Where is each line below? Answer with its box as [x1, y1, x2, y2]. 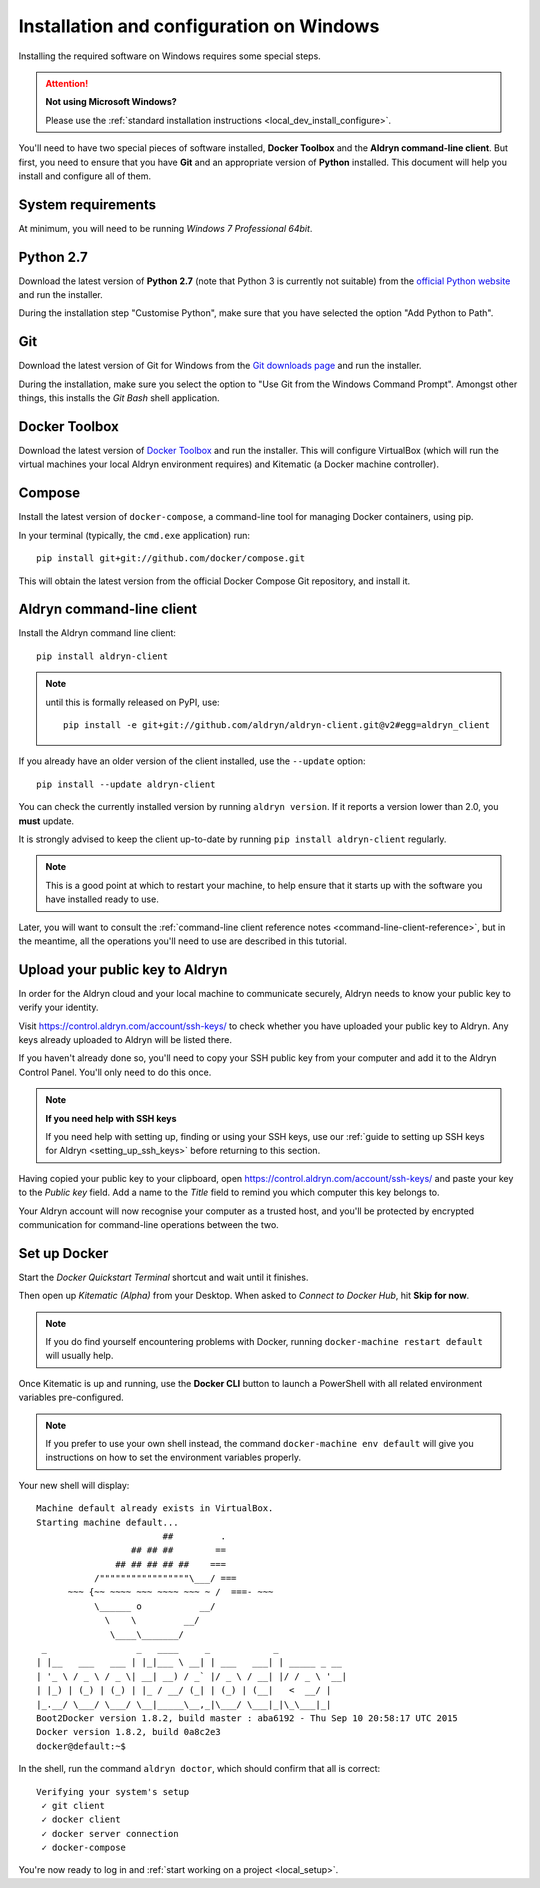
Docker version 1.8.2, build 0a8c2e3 [36, 1726, 222, 1738]
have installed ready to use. [45, 893, 159, 905]
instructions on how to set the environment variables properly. [45, 1451, 302, 1464]
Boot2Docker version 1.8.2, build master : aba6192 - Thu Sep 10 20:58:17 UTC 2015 [36, 1712, 459, 1724]
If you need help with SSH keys [45, 1112, 177, 1124]
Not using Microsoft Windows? [45, 96, 177, 108]
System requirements [18, 196, 157, 213]
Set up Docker [18, 1245, 109, 1262]
